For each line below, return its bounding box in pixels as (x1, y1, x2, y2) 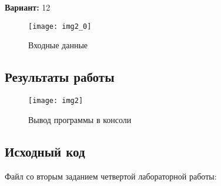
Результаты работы (5, 68, 115, 86)
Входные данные (28, 39, 88, 51)
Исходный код (5, 142, 85, 160)
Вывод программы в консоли (28, 113, 132, 125)
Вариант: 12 (5, 1, 51, 13)
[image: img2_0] (28, 22, 92, 31)
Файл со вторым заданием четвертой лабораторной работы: (5, 170, 217, 182)
